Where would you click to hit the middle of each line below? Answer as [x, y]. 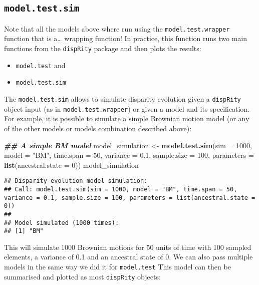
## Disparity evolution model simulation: [76, 181]
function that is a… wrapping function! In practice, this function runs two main [126, 38]
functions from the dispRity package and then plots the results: [103, 48]
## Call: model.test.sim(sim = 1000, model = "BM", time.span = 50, [121, 189]
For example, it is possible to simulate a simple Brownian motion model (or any [127, 118]
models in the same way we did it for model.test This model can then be [117, 267]
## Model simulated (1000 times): [62, 223]
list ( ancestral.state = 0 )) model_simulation [71, 165]
